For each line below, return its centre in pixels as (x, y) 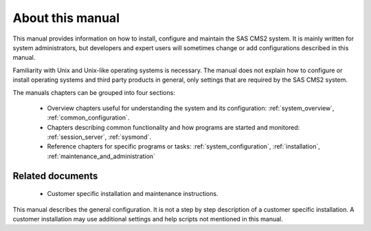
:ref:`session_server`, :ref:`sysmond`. (99, 137)
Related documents (55, 176)
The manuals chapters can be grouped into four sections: (94, 92)
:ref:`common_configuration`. (88, 118)
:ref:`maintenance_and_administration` (101, 156)
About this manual (66, 18)
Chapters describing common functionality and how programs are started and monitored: (173, 127)
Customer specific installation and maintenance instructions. (133, 194)
